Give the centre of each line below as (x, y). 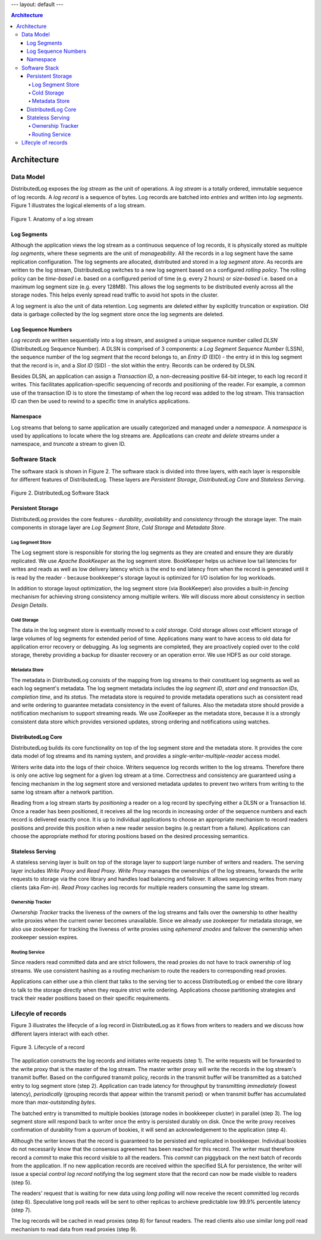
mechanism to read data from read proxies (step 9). (74, 1229)
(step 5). (21, 1182)
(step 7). (21, 1210)
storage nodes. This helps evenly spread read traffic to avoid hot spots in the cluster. (115, 295)
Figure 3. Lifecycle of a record (48, 1047)
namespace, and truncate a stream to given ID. (68, 444)
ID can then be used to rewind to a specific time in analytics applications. (100, 401)
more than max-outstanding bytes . (53, 1102)
